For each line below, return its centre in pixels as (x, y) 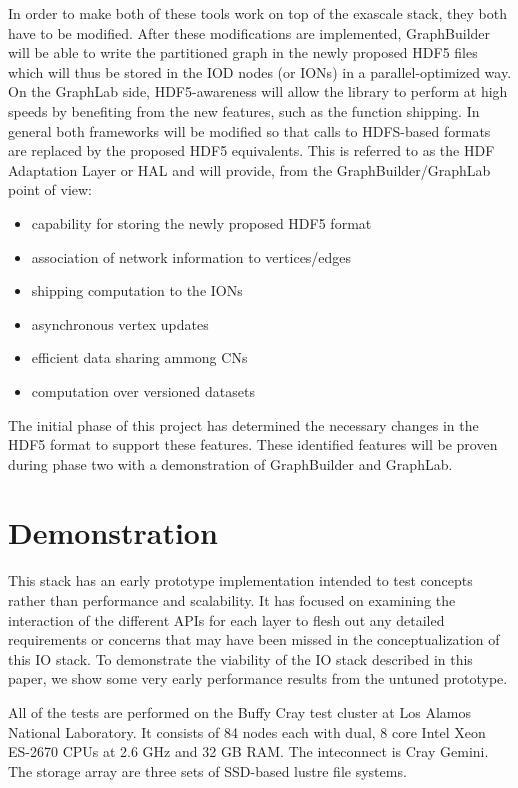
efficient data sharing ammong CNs (139, 357)
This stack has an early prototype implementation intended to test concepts (240, 580)
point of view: (50, 189)
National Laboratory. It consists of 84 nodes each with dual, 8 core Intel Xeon (247, 731)
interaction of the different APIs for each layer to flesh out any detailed (226, 619)
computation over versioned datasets (143, 390)
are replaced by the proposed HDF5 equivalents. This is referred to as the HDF (251, 150)
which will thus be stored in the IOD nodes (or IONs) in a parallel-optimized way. (260, 71)
